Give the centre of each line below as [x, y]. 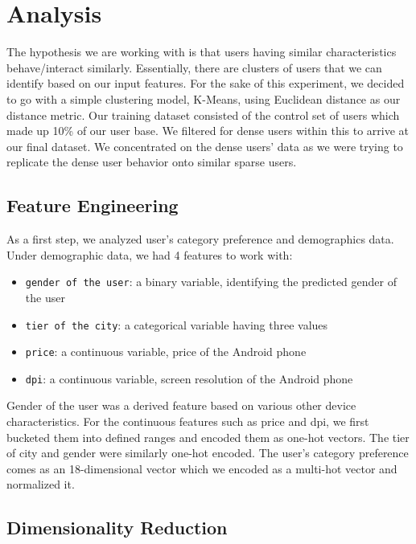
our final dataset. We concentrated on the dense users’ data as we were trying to [205, 146]
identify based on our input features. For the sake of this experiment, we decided [206, 83]
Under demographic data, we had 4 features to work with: [150, 254]
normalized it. [41, 484]
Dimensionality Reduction [117, 528]
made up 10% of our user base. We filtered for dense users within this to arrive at [208, 131]
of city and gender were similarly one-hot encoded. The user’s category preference [208, 453]
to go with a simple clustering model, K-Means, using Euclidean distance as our [204, 98]
